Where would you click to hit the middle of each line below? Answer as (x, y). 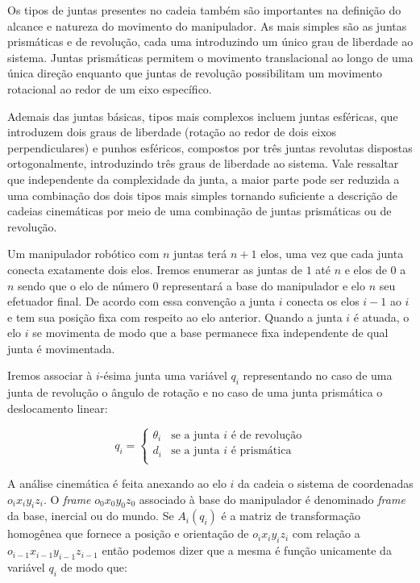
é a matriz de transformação (291, 516)
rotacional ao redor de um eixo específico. (110, 88)
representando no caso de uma (318, 375)
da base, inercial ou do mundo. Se (91, 516)
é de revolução (266, 435)
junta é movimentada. (61, 348)
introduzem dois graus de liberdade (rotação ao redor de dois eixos (172, 132)
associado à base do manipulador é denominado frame (272, 499)
